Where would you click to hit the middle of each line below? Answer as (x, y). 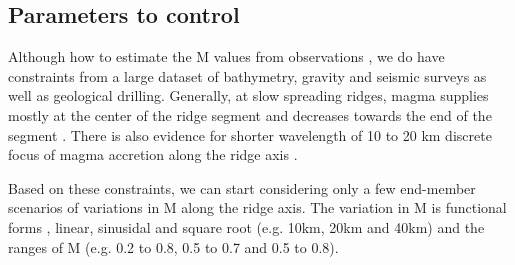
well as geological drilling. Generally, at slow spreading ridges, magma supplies (248, 95)
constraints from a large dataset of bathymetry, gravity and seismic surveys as (247, 75)
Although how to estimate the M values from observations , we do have (226, 56)
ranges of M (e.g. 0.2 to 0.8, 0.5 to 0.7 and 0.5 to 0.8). (173, 246)
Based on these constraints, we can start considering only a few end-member (242, 187)
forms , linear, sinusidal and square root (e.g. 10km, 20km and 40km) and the (246, 226)
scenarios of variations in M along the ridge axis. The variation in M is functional (257, 207)
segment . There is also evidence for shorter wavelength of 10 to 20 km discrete (250, 134)
